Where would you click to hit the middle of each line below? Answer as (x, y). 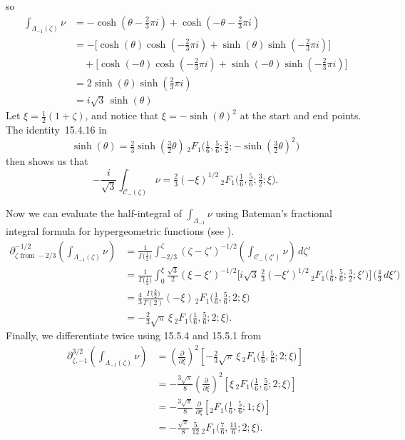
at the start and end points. (301, 115)
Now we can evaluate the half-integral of (94, 212)
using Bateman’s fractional (274, 212)
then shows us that (47, 161)
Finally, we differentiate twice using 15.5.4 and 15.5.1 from (134, 335)
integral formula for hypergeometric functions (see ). (120, 230)
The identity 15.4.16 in (56, 130)
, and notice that (122, 115)
